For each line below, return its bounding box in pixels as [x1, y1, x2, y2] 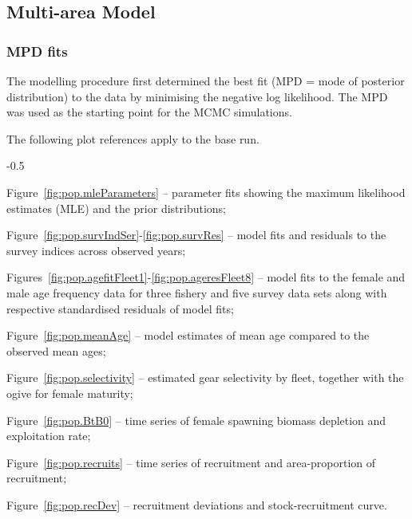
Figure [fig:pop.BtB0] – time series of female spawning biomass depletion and [6, 411, 386, 428]
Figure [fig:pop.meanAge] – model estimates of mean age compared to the [6, 327, 370, 344]
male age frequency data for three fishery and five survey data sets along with [6, 284, 387, 301]
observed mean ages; [6, 342, 106, 359]
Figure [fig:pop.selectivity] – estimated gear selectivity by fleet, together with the [6, 369, 404, 386]
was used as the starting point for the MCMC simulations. [6, 104, 292, 120]
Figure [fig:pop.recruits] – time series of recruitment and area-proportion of [6, 454, 376, 470]
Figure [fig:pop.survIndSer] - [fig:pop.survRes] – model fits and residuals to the [6, 226, 386, 243]
